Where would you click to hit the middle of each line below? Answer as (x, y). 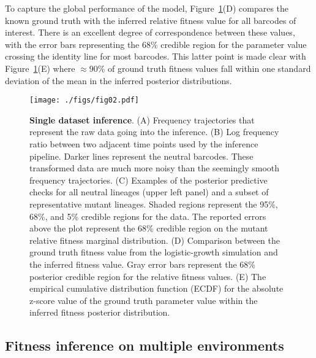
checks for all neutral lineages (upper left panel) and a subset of (149, 192)
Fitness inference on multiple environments (145, 345)
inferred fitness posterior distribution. (100, 312)
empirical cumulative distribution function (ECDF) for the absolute (156, 288)
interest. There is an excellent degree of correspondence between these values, (150, 32)
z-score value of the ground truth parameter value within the (144, 300)
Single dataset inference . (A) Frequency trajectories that (142, 119)
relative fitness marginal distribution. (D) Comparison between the (155, 240)
